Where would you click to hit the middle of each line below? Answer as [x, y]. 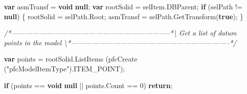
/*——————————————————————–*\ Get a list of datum [120, 33]
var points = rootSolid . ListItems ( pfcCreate [71, 59]
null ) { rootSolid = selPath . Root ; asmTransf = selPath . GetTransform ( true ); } [124, 16]
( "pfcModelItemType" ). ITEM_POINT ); [65, 68]
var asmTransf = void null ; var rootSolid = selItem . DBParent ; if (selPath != [123, 6]
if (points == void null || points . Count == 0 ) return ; [88, 85]
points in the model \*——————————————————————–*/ [120, 42]
